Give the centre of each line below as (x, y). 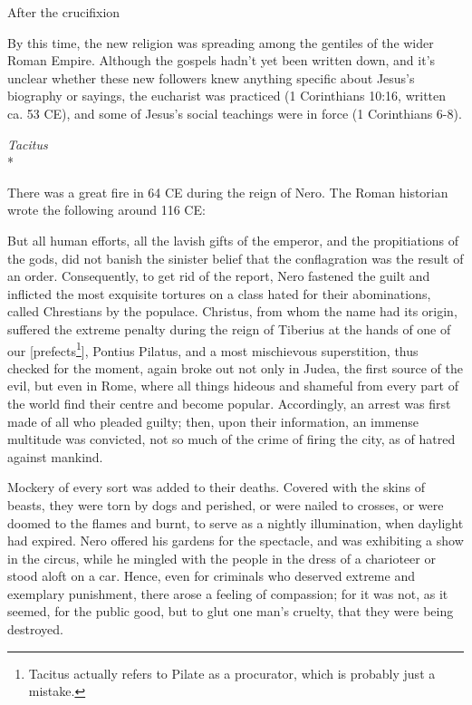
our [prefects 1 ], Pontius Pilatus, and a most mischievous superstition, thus (213, 349)
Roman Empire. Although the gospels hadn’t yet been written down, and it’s (222, 60)
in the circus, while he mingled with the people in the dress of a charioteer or (222, 558)
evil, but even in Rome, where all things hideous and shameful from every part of (233, 386)
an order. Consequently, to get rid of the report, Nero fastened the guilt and (219, 276)
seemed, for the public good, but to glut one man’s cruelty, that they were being (231, 611)
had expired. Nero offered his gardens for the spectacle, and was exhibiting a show (236, 541)
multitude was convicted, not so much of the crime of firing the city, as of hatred (231, 439)
